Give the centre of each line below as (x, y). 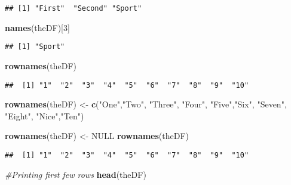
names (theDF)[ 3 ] (37, 27)
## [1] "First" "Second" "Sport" (73, 8)
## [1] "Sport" (35, 47)
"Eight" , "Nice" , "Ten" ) (45, 115)
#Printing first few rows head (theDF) (76, 174)
